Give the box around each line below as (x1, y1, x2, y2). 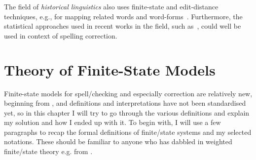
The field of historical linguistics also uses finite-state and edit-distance (4, 1, 219, 11)
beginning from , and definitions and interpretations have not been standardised (4, 98, 246, 108)
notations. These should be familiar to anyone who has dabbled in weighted (4, 136, 232, 147)
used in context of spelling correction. (4, 30, 117, 40)
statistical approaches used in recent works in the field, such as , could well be (4, 21, 241, 31)
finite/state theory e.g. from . (4, 146, 93, 157)
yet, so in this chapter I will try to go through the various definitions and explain (4, 107, 250, 118)
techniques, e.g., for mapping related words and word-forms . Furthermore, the (4, 11, 243, 21)
